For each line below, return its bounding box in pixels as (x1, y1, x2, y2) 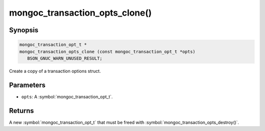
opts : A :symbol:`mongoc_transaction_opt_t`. (21, 93, 113, 100)
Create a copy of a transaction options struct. (9, 68, 101, 74)
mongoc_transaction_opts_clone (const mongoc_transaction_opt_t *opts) (19, 49, 196, 54)
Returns (9, 107, 34, 115)
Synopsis (9, 26, 39, 34)
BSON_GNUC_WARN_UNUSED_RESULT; (27, 55, 103, 61)
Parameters (9, 81, 46, 89)
